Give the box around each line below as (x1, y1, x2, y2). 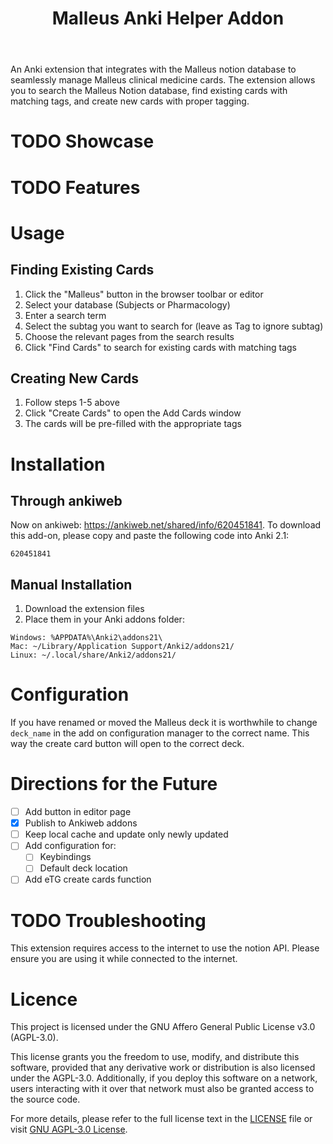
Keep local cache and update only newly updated (24, 828, 229, 841)
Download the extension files (24, 603, 145, 615)
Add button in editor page (24, 806, 132, 818)
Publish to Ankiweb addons (24, 817, 138, 829)
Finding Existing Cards (10, 262, 155, 279)
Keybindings (39, 851, 92, 863)
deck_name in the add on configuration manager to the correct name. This (10, 727, 310, 739)
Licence (10, 988, 78, 1011)
